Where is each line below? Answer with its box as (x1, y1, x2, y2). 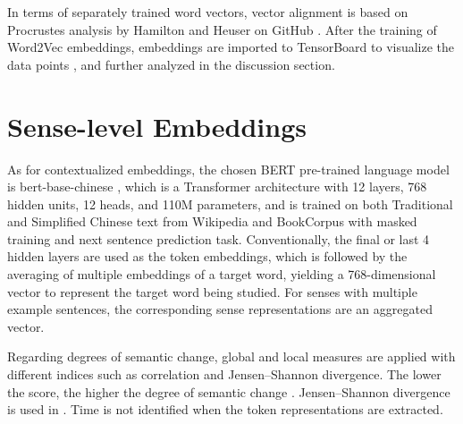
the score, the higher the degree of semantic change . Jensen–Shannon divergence (7, 382, 450, 401)
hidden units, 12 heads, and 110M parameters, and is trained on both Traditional (7, 194, 453, 213)
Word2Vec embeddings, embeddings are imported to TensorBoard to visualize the (7, 38, 455, 56)
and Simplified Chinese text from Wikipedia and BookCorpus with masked (7, 212, 417, 231)
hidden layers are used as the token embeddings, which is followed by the (7, 247, 408, 266)
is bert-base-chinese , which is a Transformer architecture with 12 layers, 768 (7, 177, 427, 196)
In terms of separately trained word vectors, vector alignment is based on (7, 3, 408, 21)
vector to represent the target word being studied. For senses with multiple (7, 282, 417, 301)
